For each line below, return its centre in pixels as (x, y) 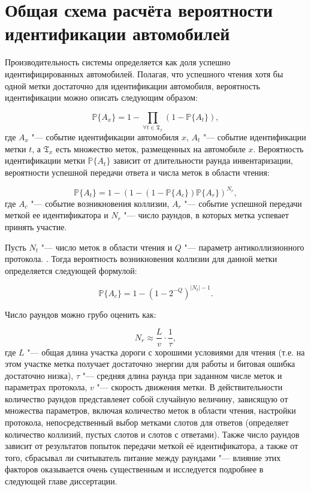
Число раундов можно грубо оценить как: (81, 314)
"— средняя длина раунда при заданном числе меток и (182, 375)
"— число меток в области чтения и (107, 247)
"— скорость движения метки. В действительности (190, 387)
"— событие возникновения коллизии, (100, 203)
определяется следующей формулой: (71, 270)
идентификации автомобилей (117, 33)
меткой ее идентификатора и (57, 215)
